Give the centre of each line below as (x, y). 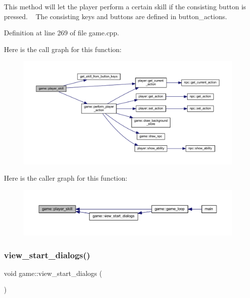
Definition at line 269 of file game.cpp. (62, 33)
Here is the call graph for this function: (63, 49)
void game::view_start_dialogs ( (53, 273)
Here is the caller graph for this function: (66, 178)
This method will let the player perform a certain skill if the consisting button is (125, 6)
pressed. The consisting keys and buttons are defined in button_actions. (116, 16)
